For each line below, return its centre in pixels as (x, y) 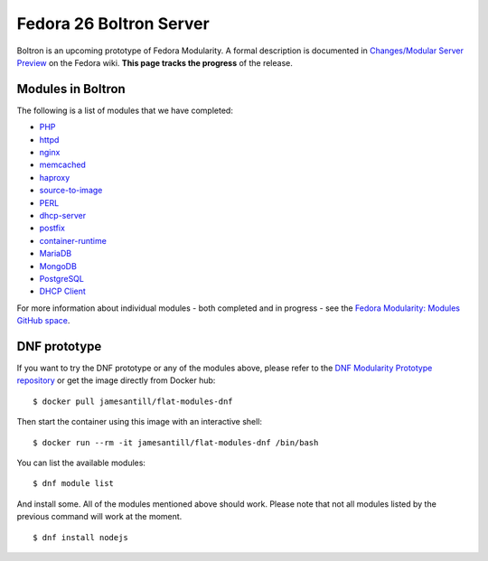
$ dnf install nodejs (80, 537)
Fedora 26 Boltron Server (113, 23)
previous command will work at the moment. (99, 517)
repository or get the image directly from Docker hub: (116, 380)
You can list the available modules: (81, 463)
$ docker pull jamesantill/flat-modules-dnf (133, 401)
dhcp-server (62, 215)
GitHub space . (43, 321)
